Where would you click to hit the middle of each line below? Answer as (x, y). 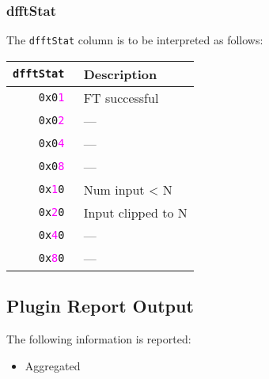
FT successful (121, 97)
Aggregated (53, 365)
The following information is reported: (99, 339)
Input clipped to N (135, 212)
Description (120, 74)
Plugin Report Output (100, 306)
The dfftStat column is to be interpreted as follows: (135, 40)
